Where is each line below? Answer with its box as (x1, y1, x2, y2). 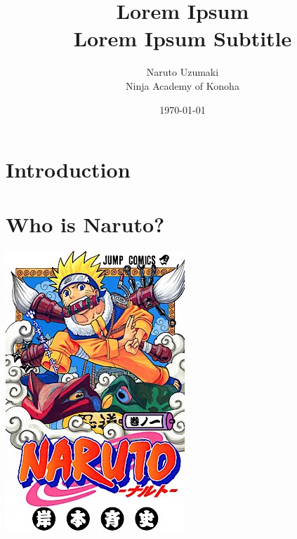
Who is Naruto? (6, 210, 165, 239)
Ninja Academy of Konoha (126, 78, 239, 93)
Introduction (6, 155, 131, 184)
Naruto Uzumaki (146, 65, 219, 79)
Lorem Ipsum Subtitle (73, 24, 292, 53)
